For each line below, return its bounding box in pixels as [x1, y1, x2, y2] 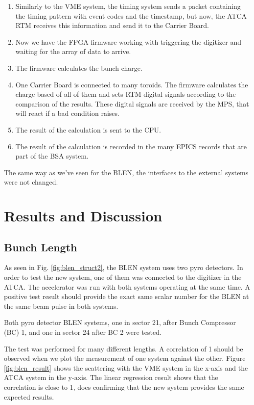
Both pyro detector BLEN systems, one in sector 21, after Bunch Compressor [4, 317, 236, 327]
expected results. [4, 391, 54, 402]
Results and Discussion [4, 206, 162, 226]
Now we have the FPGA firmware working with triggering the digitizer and [15, 36, 241, 47]
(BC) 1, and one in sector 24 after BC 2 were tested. [4, 327, 162, 337]
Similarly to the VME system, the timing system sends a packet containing [15, 1, 241, 11]
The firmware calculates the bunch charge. [15, 62, 142, 73]
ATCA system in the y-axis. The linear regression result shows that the [4, 372, 218, 382]
